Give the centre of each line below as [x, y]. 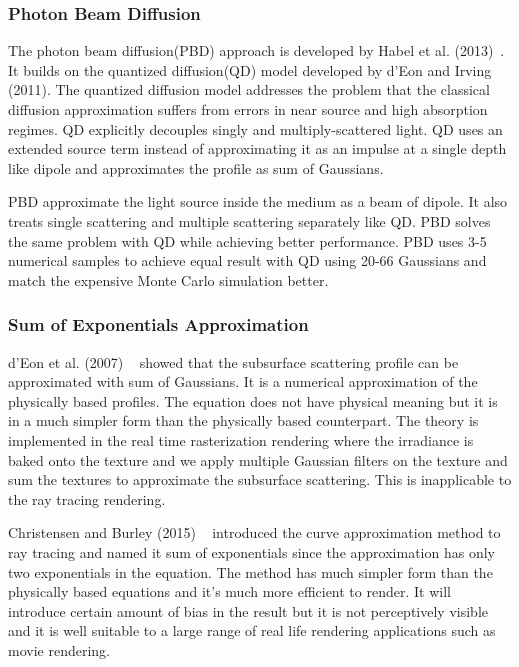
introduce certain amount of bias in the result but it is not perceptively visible [248, 610]
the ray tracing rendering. [87, 498]
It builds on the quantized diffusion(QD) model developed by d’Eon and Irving [250, 69]
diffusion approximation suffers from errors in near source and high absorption [248, 109]
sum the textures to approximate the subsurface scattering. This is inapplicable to [260, 479]
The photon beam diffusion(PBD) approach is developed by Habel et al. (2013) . [256, 50]
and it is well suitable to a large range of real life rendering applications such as [252, 630]
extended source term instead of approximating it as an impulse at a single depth [257, 148]
